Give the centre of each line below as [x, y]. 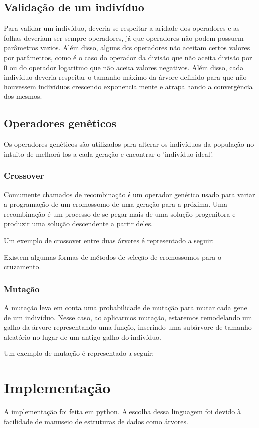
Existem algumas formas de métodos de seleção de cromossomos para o [113, 257]
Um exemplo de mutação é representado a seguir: [79, 353]
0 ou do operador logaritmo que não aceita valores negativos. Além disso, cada [124, 67]
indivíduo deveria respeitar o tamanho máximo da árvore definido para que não [125, 77]
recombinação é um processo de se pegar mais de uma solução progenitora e [120, 214]
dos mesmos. [23, 96]
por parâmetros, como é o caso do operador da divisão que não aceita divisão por [128, 57]
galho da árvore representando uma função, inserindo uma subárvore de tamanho [128, 327]
